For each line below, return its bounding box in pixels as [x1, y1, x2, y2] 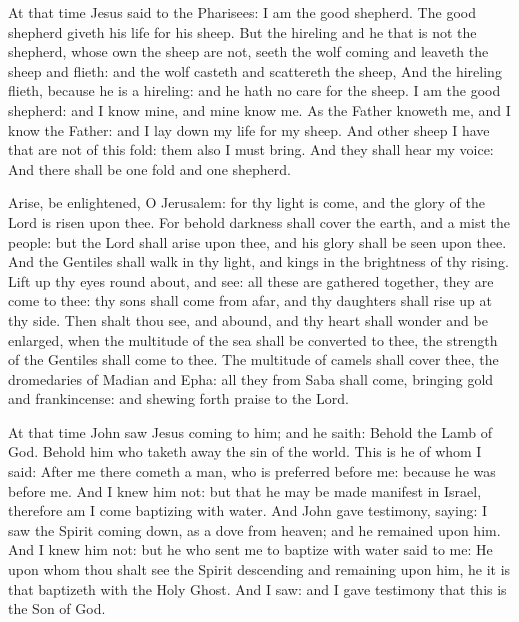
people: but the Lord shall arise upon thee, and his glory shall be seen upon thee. [8, 231, 507, 252]
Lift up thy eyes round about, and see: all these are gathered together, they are [8, 270, 494, 291]
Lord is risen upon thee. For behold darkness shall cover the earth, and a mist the [8, 211, 510, 232]
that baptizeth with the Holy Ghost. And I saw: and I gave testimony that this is [8, 578, 507, 599]
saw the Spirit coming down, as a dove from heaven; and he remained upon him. [8, 519, 501, 540]
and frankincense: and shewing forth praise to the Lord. [8, 388, 349, 409]
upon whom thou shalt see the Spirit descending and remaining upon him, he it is [8, 559, 511, 580]
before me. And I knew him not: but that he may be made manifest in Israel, [8, 480, 482, 501]
